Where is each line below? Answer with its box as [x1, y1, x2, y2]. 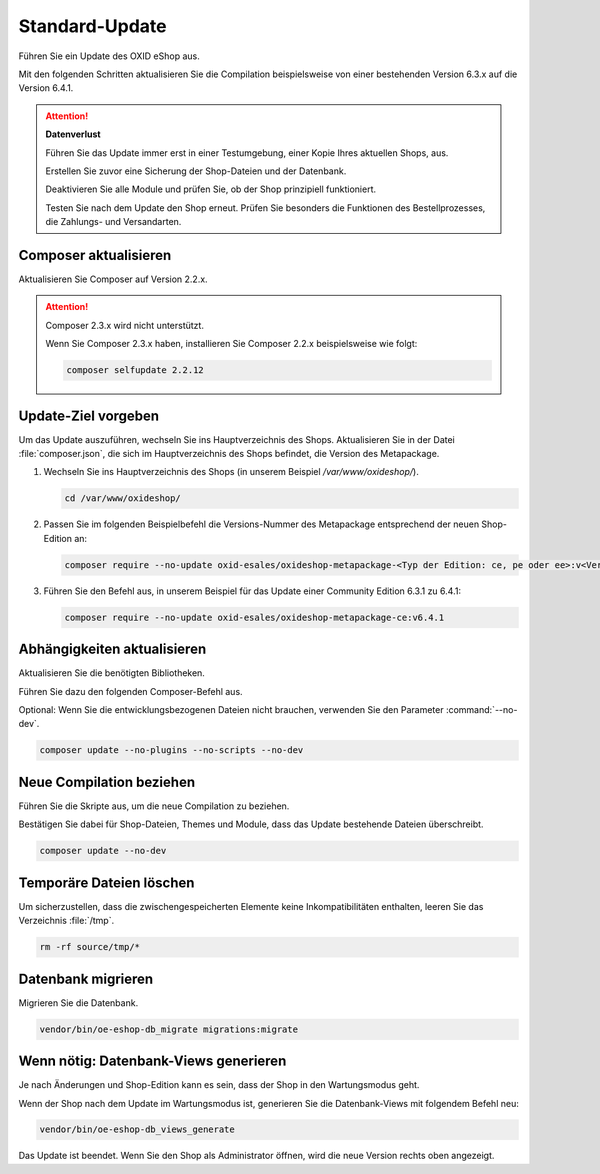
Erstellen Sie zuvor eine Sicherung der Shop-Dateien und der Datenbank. [45, 165, 347, 177]
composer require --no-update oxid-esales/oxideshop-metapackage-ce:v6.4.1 [64, 611, 445, 623]
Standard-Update [18, 15, 167, 37]
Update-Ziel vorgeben [18, 407, 160, 424]
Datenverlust [45, 128, 101, 140]
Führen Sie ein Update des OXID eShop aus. [18, 50, 200, 62]
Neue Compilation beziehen [18, 773, 195, 790]
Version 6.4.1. [18, 82, 74, 94]
